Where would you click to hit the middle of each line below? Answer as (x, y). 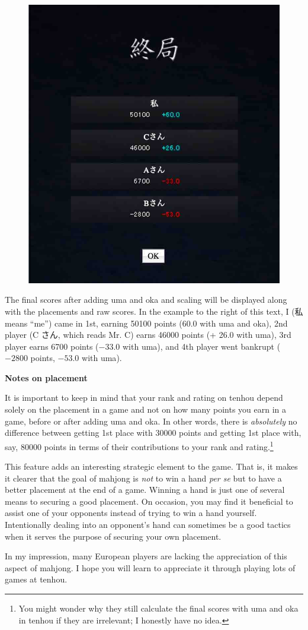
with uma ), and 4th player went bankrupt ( (201, 346)
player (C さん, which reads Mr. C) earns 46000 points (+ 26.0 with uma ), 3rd (148, 335)
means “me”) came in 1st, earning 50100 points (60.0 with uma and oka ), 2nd (146, 323)
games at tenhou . (36, 579)
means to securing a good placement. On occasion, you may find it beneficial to (149, 501)
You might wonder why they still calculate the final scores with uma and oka (158, 608)
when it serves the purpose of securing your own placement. (113, 536)
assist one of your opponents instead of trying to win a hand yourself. (131, 513)
